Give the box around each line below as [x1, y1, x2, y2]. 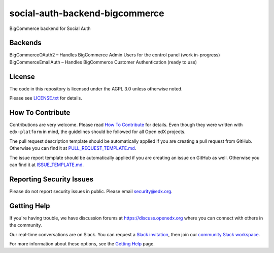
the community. [9, 222, 42, 228]
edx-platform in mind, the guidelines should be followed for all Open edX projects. [9, 129, 186, 135]
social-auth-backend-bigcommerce [9, 8, 164, 19]
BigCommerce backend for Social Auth [9, 25, 91, 31]
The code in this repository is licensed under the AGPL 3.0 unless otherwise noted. [9, 85, 183, 91]
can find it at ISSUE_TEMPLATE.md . [9, 162, 84, 168]
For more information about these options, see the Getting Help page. [9, 240, 155, 246]
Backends [9, 39, 42, 47]
